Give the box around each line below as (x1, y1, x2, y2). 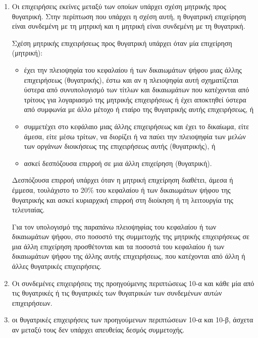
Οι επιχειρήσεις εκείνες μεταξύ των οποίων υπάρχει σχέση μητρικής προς (12, 1, 226, 11)
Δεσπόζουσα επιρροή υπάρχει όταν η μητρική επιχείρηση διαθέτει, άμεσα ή (12, 175, 233, 185)
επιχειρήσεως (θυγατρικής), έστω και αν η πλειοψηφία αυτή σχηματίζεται (24, 74, 239, 85)
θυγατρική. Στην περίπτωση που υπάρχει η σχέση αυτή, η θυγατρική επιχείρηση (12, 11, 246, 21)
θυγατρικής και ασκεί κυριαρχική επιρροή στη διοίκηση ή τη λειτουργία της (12, 194, 233, 205)
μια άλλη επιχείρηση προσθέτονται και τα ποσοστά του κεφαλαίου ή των (12, 241, 225, 251)
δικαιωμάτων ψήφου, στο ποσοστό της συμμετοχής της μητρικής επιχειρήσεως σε (12, 231, 250, 242)
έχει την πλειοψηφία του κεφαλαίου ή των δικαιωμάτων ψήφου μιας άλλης (24, 64, 242, 75)
